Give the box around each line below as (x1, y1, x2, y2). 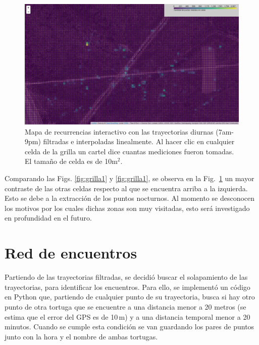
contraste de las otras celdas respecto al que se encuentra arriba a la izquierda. (5, 183, 248, 193)
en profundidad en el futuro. (5, 212, 92, 223)
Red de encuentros (5, 242, 137, 263)
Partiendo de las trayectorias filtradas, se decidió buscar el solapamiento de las (5, 272, 248, 282)
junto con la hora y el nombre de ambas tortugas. (5, 331, 158, 341)
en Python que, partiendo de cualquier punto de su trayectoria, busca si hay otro (5, 291, 255, 302)
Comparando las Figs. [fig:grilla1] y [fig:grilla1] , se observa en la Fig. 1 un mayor (5, 173, 254, 184)
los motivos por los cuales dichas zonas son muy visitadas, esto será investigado (5, 202, 250, 213)
